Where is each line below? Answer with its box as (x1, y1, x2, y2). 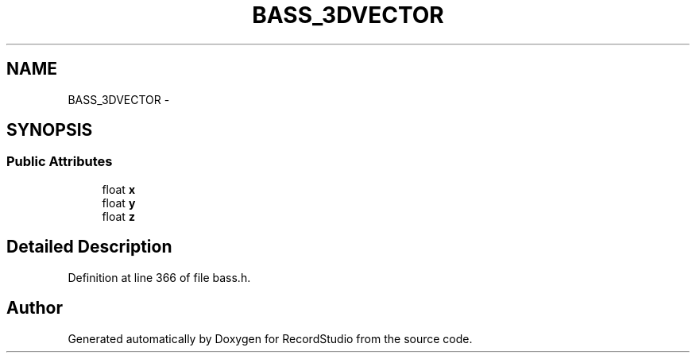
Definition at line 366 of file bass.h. (68, 270, 251, 284)
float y (102, 195, 136, 210)
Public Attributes (6, 153, 113, 170)
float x (102, 182, 135, 196)
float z (102, 209, 135, 223)
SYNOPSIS (6, 120, 93, 141)
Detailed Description (6, 237, 172, 257)
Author (6, 298, 63, 318)
